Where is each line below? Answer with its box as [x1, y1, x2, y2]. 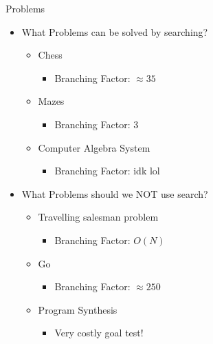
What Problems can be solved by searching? [21, 24, 208, 39]
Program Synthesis [38, 302, 117, 316]
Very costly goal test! [54, 325, 144, 340]
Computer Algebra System [38, 140, 150, 154]
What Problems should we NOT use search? [21, 186, 208, 201]
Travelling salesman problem [38, 210, 159, 224]
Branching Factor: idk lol [54, 163, 160, 178]
